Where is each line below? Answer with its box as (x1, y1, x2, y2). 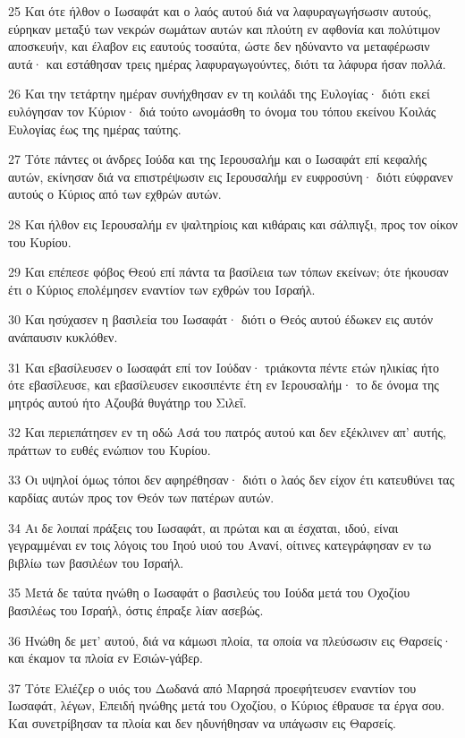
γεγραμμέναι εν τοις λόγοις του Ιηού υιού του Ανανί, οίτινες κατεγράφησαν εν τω (8, 536, 432, 554)
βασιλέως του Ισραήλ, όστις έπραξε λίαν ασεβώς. (8, 601, 264, 620)
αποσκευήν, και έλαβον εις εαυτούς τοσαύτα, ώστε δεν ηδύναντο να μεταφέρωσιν (8, 37, 430, 56)
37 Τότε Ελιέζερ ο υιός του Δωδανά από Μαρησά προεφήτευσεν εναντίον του (8, 678, 417, 697)
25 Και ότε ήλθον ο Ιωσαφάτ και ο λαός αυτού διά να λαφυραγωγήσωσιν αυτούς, (8, 2, 432, 20)
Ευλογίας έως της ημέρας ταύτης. (8, 119, 182, 138)
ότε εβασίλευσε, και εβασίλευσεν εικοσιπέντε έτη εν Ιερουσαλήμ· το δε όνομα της (8, 375, 439, 394)
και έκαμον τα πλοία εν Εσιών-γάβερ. (8, 648, 203, 667)
